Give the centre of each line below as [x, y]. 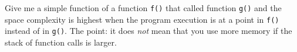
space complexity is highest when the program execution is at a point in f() [142, 19]
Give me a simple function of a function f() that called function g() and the [143, 8]
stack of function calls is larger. [61, 42]
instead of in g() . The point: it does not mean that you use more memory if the [148, 31]
